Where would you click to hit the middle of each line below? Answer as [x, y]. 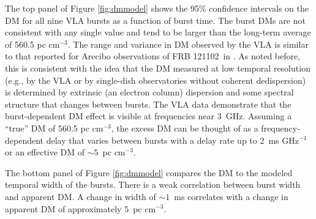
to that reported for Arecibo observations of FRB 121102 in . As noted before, [153, 56]
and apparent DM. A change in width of [81, 196]
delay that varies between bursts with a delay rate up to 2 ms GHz [172, 140]
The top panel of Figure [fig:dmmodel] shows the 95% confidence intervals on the [157, 8]
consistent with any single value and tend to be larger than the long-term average [158, 32]
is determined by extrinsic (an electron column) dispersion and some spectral [149, 92]
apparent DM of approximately [63, 208]
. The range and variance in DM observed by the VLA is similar [188, 44]
